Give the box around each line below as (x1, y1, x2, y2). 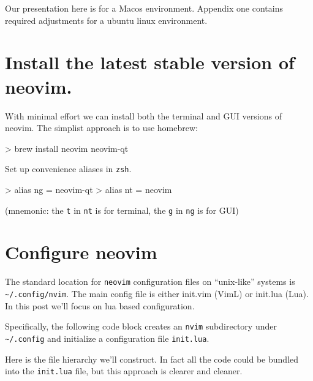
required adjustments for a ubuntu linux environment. (5, 13, 208, 26)
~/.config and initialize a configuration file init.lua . (5, 331, 209, 344)
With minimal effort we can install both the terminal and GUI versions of (5, 109, 282, 122)
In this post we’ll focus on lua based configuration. (5, 299, 195, 312)
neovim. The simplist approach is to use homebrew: (5, 121, 198, 134)
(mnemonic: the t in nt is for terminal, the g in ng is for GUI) (5, 203, 239, 216)
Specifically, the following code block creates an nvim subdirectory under (5, 320, 277, 333)
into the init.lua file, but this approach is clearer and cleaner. (5, 364, 243, 377)
